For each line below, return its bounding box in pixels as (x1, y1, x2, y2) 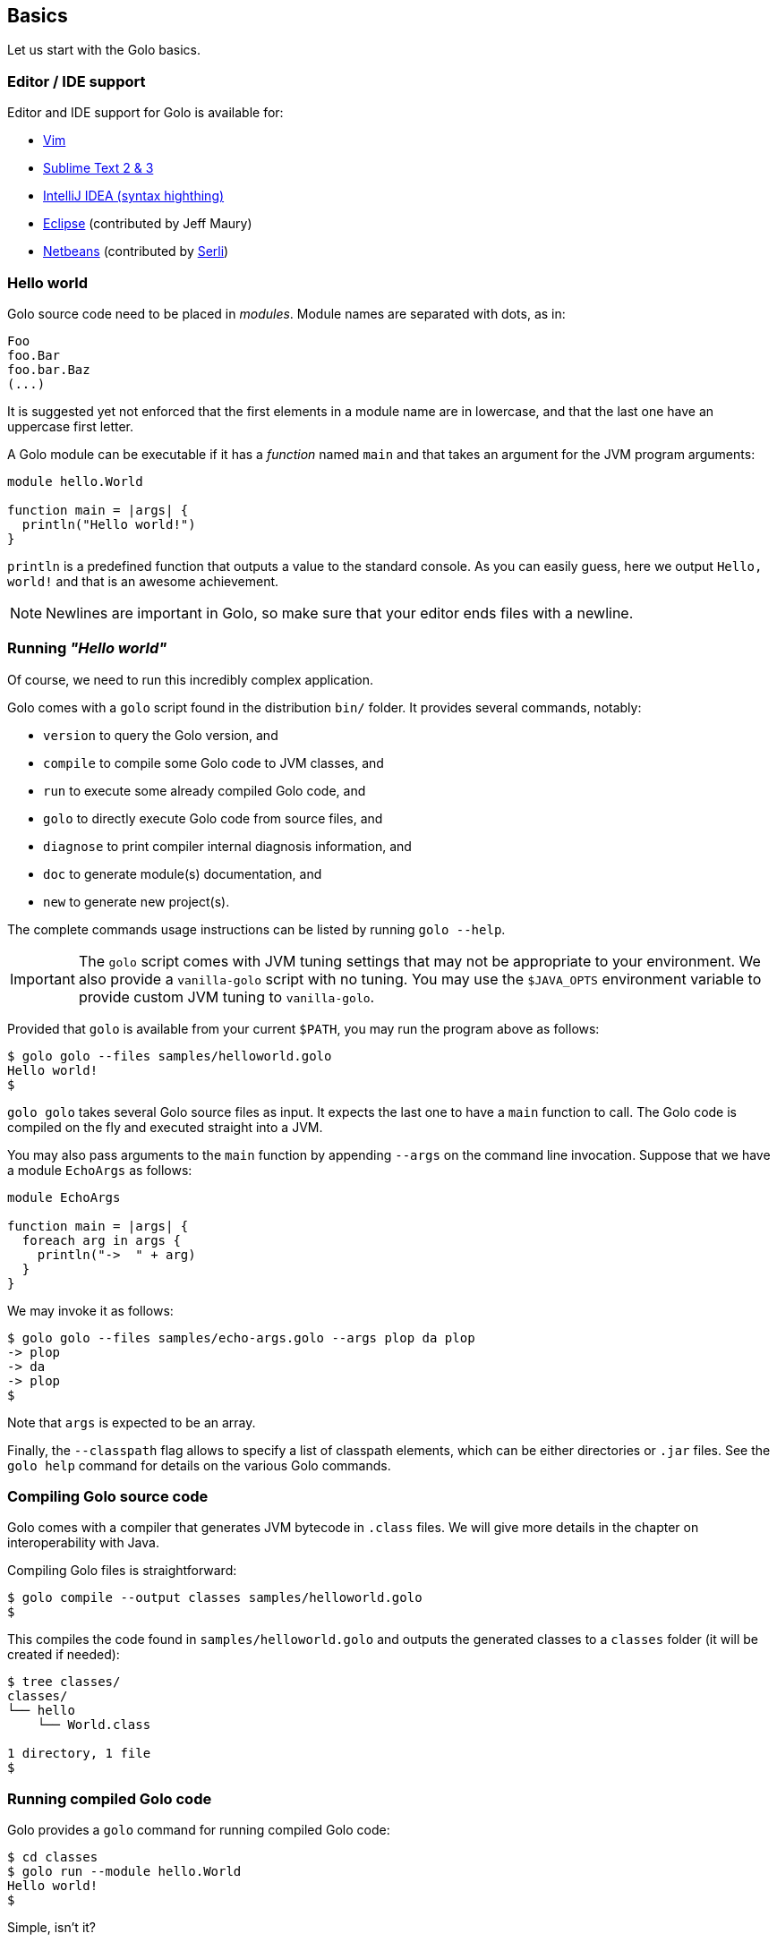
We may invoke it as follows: (7, 1302, 174, 1318)
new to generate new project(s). (43, 893, 230, 909)
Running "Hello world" (7, 639, 167, 658)
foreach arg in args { (21, 1232, 181, 1248)
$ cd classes (7, 1850, 98, 1865)
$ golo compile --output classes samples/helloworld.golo (7, 1590, 423, 1606)
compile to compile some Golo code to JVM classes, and (43, 754, 384, 771)
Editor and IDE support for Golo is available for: (7, 105, 284, 121)
